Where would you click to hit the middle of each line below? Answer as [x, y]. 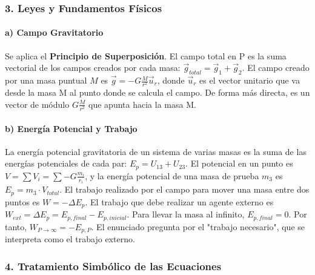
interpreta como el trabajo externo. [70, 239]
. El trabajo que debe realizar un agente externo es [179, 201]
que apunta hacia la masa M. [142, 104]
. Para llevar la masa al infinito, [186, 214]
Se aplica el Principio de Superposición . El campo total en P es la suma [146, 55]
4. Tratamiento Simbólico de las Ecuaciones [113, 266]
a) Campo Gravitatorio [54, 32]
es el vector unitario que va [250, 80]
